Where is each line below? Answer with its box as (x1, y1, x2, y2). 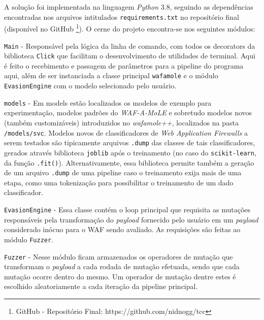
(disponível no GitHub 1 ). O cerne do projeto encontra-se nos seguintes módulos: (4, 22, 255, 34)
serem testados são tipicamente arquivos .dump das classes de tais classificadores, (4, 137, 255, 148)
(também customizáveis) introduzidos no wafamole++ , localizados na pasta (4, 117, 239, 127)
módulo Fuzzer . (4, 234, 54, 244)
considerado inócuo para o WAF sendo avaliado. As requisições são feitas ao (4, 224, 241, 235)
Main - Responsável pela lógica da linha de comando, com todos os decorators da (4, 40, 255, 51)
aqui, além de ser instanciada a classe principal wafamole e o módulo (4, 70, 218, 81)
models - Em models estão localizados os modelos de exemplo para (4, 97, 212, 108)
